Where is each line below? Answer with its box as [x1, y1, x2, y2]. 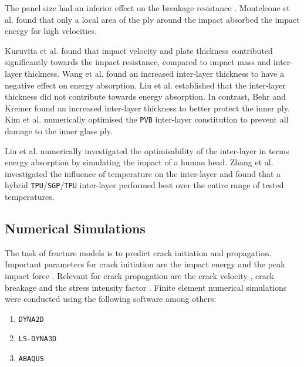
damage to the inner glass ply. [5, 125, 113, 137]
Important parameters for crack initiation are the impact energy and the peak [5, 258, 285, 270]
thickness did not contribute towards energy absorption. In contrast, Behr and [5, 90, 286, 103]
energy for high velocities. [5, 25, 97, 37]
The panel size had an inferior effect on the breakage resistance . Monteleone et [5, 2, 291, 13]
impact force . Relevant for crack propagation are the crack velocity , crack [5, 270, 274, 282]
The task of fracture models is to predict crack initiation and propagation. [5, 246, 272, 259]
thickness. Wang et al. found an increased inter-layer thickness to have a [24, 67, 285, 79]
